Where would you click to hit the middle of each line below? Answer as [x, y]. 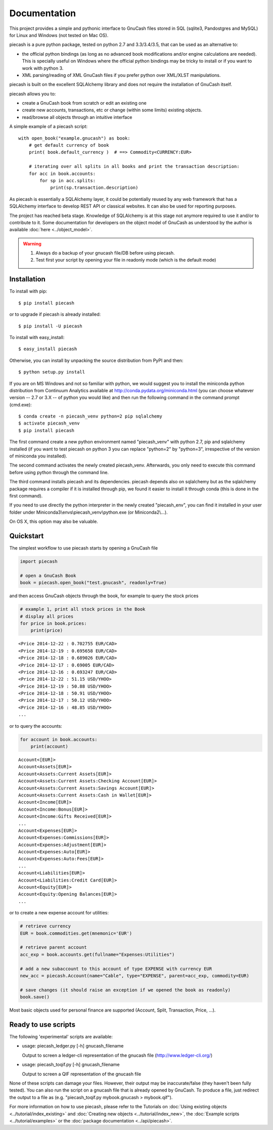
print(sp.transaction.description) [94, 188]
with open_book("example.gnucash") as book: [75, 138]
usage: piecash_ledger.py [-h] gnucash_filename [73, 1046]
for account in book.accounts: [59, 739]
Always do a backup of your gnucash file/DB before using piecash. [105, 253]
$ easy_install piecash [48, 349]
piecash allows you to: [33, 94]
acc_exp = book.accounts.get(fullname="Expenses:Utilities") [97, 954]
